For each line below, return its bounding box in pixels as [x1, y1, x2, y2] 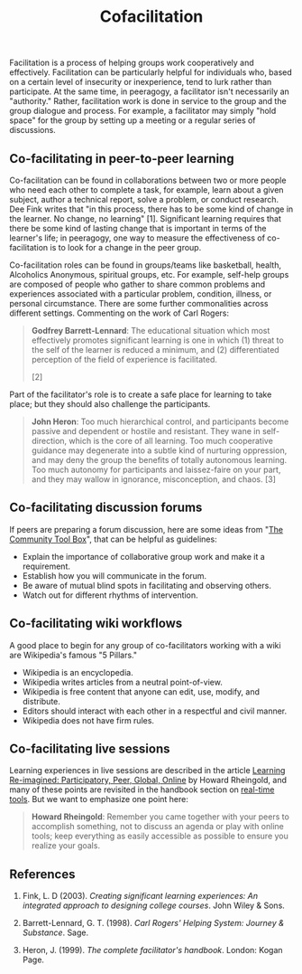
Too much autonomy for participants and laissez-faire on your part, [31, 464, 281, 475]
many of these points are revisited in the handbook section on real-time [9, 784, 275, 795]
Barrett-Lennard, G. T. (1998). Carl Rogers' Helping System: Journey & [22, 918, 285, 929]
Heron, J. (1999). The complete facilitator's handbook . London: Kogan [22, 945, 283, 956]
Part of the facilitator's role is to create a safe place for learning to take [9, 389, 272, 400]
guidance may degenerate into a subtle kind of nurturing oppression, [31, 445, 288, 456]
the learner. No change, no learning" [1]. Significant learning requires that [9, 213, 282, 223]
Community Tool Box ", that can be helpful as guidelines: [9, 534, 218, 544]
